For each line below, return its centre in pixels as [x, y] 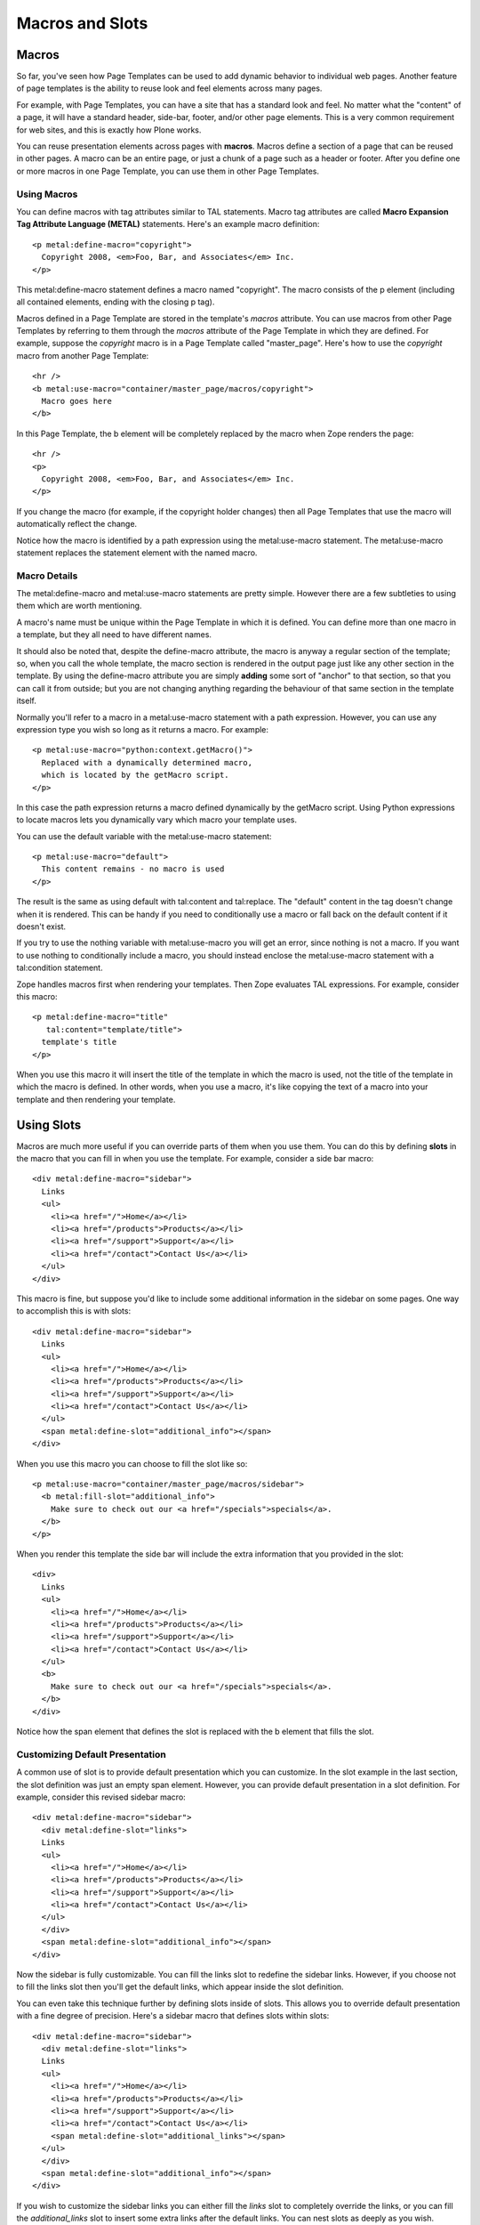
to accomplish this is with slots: [74, 1311]
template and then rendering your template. [96, 1099]
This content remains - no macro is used [133, 869]
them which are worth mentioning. [79, 606]
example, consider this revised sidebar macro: [101, 1797]
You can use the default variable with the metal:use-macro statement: [144, 836]
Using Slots [49, 1125]
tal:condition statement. [60, 968]
